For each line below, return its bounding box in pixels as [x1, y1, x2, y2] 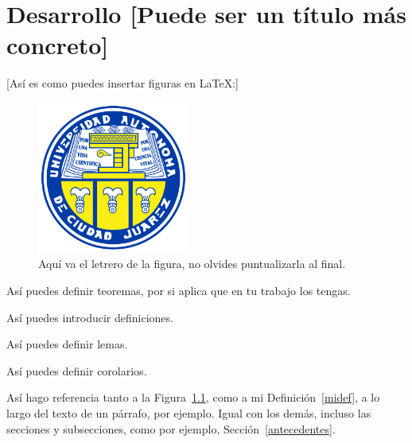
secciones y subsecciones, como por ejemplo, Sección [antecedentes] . [6, 420, 336, 437]
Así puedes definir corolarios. [6, 362, 147, 379]
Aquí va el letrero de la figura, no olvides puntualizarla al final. [38, 255, 346, 272]
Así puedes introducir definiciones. [6, 309, 173, 325]
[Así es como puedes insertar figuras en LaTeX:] [6, 75, 239, 91]
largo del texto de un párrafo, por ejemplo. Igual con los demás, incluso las [6, 405, 371, 422]
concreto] [6, 29, 109, 61]
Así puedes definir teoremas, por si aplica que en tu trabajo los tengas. [6, 282, 351, 299]
